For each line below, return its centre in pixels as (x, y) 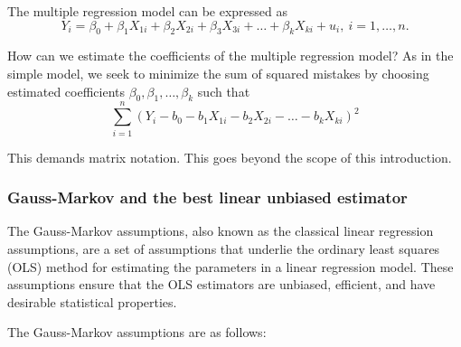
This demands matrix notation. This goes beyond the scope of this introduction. (230, 157)
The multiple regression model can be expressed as (148, 11)
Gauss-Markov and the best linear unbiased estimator (207, 197)
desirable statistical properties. (92, 301)
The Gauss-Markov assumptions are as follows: (137, 332)
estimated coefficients (66, 91)
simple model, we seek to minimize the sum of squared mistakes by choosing (218, 73)
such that (224, 91)
